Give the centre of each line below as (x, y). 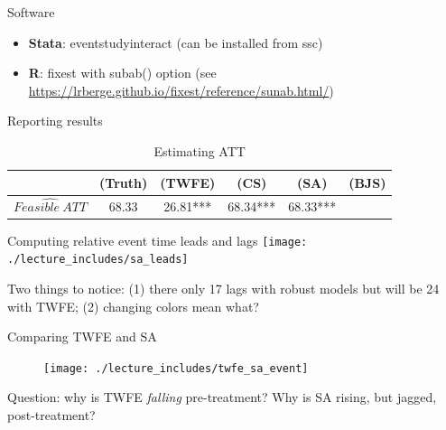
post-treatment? (51, 415)
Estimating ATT (200, 150)
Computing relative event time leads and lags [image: (158, 240)
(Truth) (124, 182)
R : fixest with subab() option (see (122, 73)
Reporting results (55, 121)
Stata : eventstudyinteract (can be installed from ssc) (176, 42)
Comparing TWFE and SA (82, 337)
